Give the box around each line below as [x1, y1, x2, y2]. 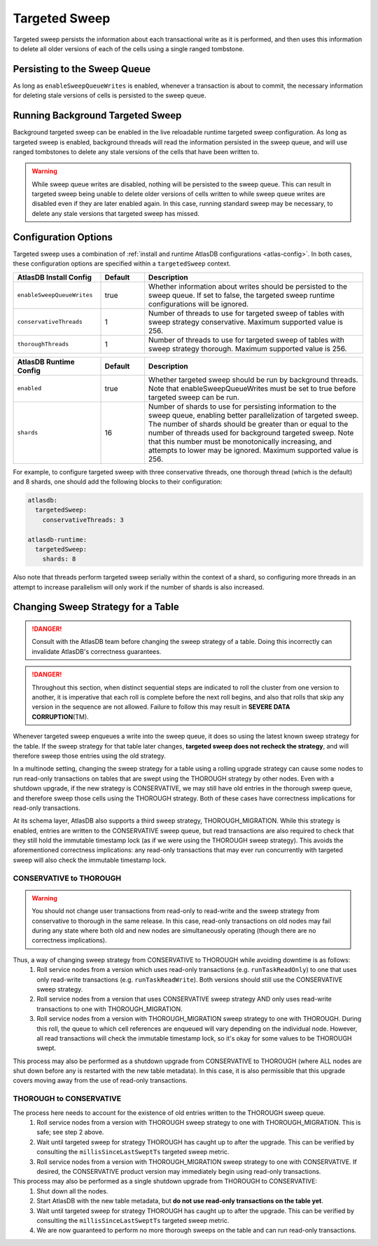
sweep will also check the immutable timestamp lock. [13, 856, 167, 864]
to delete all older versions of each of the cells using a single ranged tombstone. [13, 44, 245, 53]
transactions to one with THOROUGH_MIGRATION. [36, 1004, 183, 1013]
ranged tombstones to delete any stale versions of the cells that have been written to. [13, 147, 260, 156]
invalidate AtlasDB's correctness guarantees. [31, 647, 162, 655]
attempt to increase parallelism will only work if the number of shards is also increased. [13, 582, 265, 591]
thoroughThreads [17, 341, 69, 348]
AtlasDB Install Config [17, 272, 92, 282]
